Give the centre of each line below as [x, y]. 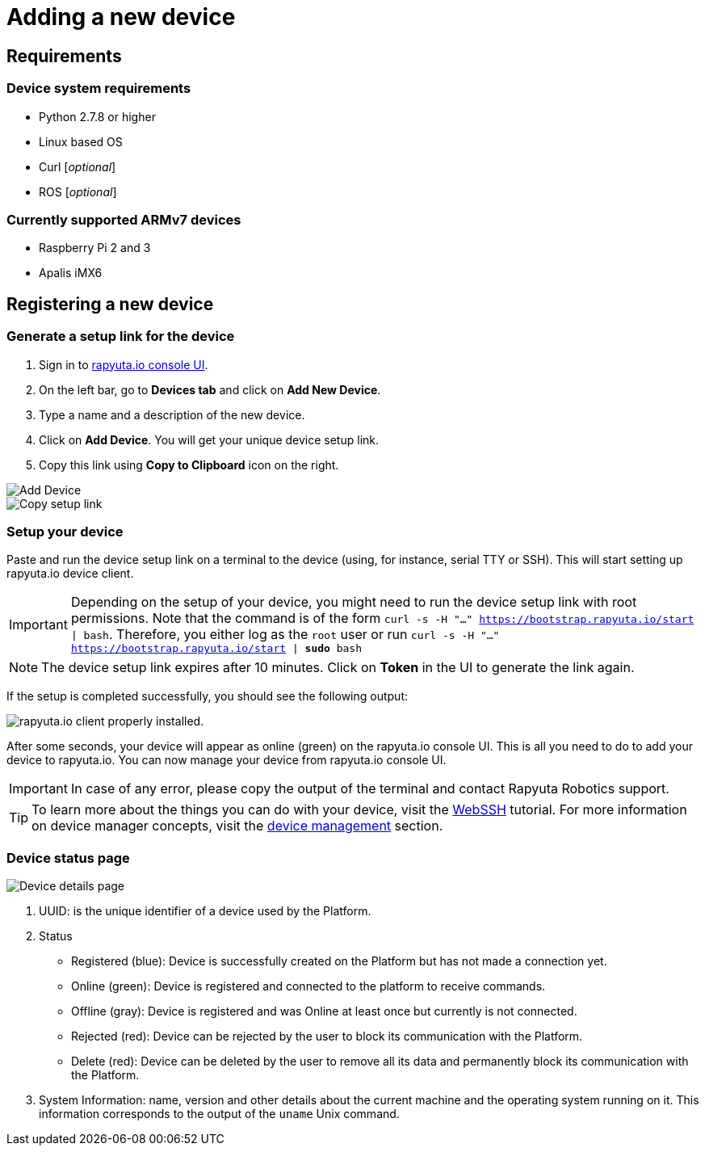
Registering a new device [110, 304]
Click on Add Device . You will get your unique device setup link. [209, 439]
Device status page [68, 858]
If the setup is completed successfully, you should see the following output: [208, 696]
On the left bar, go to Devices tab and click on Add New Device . [210, 389]
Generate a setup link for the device [121, 336]
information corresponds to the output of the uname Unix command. [219, 1114]
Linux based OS [81, 141]
